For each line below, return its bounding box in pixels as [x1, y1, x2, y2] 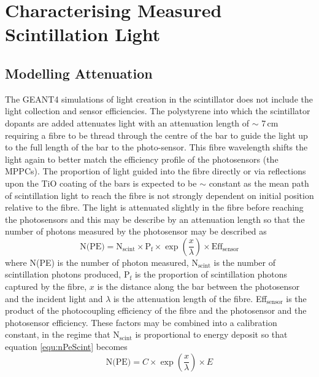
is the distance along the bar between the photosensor [97, 280, 300, 293]
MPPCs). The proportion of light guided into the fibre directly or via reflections [5, 165, 306, 177]
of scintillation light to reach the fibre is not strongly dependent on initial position [5, 189, 314, 201]
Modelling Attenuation [5, 63, 153, 82]
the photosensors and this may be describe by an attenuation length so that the [5, 212, 305, 225]
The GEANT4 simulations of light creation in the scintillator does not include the [5, 92, 313, 105]
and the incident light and [5, 292, 103, 305]
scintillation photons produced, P [5, 268, 130, 281]
